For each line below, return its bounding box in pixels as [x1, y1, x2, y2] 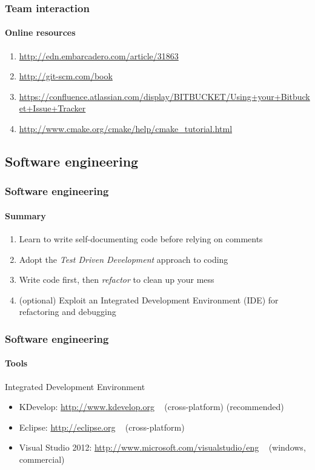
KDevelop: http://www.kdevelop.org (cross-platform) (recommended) [19, 400, 284, 413]
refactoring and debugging [19, 305, 116, 318]
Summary [5, 209, 46, 222]
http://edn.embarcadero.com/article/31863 [19, 49, 179, 62]
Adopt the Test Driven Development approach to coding [19, 253, 228, 265]
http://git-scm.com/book [19, 70, 113, 82]
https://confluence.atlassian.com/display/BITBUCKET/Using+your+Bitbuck [19, 90, 310, 102]
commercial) [19, 453, 65, 466]
